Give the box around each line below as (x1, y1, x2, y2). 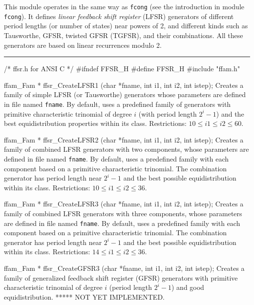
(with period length (138, 108, 197, 119)
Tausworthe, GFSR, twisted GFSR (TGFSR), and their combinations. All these (4, 30, 243, 40)
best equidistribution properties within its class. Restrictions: (4, 118, 187, 128)
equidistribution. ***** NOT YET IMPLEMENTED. (4, 291, 165, 302)
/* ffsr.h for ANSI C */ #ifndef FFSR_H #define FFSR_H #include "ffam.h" (4, 63, 240, 74)
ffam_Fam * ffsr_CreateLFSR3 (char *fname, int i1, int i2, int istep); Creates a (4, 199, 244, 209)
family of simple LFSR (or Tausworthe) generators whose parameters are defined (4, 89, 246, 100)
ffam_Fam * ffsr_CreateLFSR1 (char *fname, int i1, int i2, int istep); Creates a (4, 80, 244, 90)
